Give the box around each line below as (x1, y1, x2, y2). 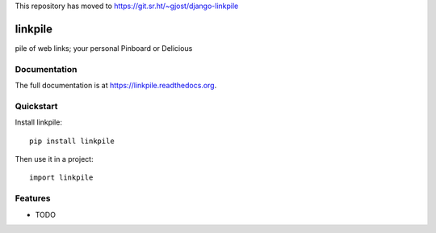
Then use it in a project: (15, 154, 94, 163)
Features (15, 193, 51, 204)
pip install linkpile (29, 136, 115, 146)
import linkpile (29, 173, 94, 182)
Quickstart (15, 100, 58, 112)
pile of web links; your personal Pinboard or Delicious (15, 43, 193, 53)
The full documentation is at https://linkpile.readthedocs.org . (15, 81, 217, 91)
